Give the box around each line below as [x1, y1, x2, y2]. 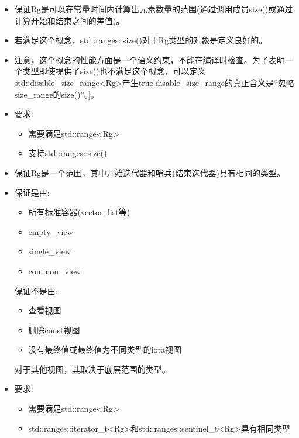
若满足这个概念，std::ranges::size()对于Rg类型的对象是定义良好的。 [14, 34, 267, 46]
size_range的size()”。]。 [14, 88, 99, 100]
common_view [28, 264, 81, 277]
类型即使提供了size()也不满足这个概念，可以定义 [22, 65, 206, 77]
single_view [28, 245, 71, 257]
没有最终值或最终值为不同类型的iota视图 [28, 343, 181, 356]
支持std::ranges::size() [28, 147, 107, 159]
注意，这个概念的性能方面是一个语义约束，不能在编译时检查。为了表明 [14, 53, 285, 65]
